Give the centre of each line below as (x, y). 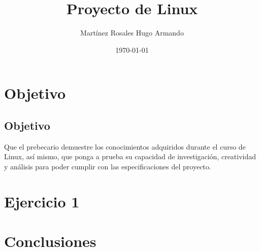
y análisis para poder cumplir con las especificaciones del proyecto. (108, 166)
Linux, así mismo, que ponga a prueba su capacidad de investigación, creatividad (130, 156)
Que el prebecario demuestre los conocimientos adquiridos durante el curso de (125, 146)
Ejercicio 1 (42, 201)
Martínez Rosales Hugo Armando (132, 33)
